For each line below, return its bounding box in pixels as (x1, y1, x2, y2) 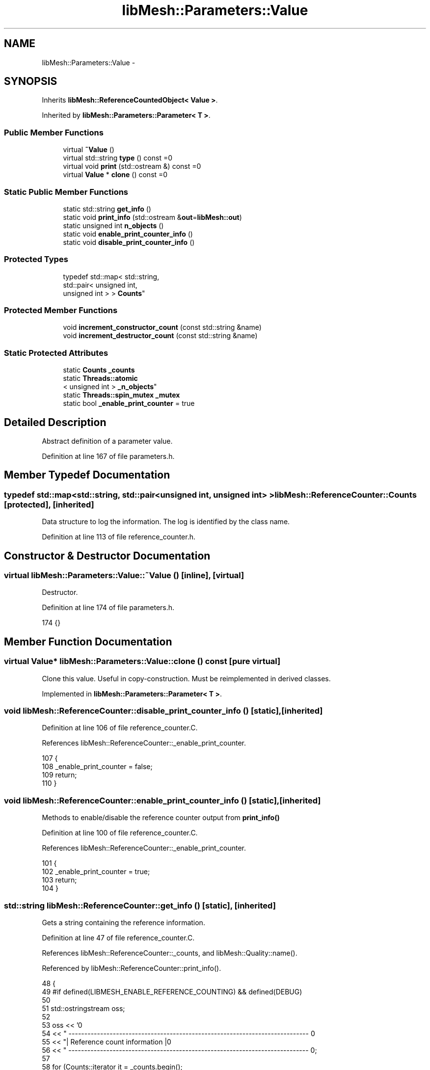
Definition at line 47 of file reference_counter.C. (42, 933, 195, 942)
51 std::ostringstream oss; (42, 1004, 125, 1013)
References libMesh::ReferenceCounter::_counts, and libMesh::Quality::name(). (42, 948, 297, 957)
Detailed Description (4, 416, 107, 428)
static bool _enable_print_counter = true (63, 399, 195, 408)
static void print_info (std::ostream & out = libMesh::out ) (63, 213, 242, 221)
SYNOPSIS (4, 75, 57, 88)
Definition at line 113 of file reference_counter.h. (42, 533, 195, 541)
